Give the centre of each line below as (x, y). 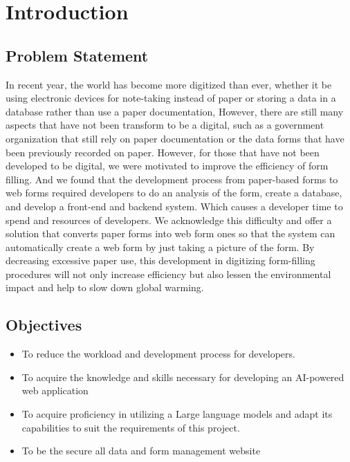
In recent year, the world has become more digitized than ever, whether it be (169, 84)
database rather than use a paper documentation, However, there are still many (175, 111)
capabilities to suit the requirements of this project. (131, 427)
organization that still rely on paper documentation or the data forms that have (175, 138)
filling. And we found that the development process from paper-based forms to (172, 179)
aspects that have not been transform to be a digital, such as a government (165, 125)
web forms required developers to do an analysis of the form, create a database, (174, 193)
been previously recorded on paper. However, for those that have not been (163, 152)
